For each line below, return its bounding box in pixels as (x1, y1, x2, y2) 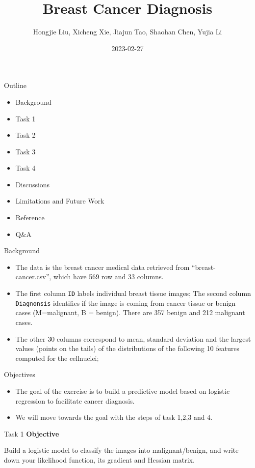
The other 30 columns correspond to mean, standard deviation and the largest (15, 333, 251, 344)
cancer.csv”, (15, 271, 51, 282)
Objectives (4, 369, 35, 380)
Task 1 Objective (4, 428, 59, 439)
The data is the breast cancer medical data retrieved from (15, 262, 190, 272)
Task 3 (15, 146, 36, 156)
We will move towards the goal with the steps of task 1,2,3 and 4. (15, 412, 213, 422)
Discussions (15, 179, 50, 189)
